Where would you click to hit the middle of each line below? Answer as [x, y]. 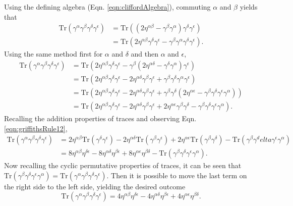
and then [145, 54]
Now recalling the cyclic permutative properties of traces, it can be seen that [123, 165]
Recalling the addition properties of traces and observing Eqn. [100, 118]
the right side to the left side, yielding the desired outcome [95, 186]
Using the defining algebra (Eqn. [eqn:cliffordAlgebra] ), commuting [107, 7]
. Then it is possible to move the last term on [177, 175]
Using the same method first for [53, 54]
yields [249, 7]
